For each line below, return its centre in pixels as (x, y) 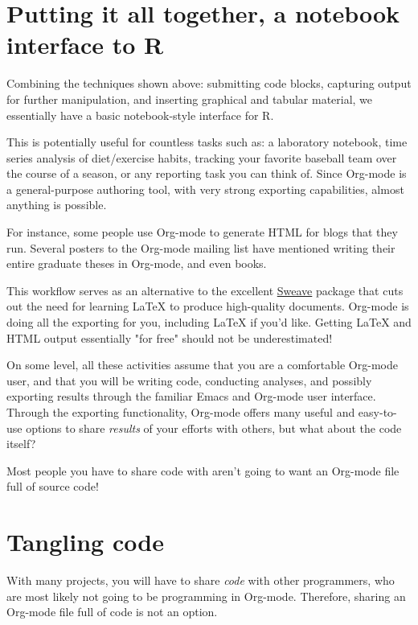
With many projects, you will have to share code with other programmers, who (201, 580)
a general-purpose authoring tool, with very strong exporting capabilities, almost (205, 189)
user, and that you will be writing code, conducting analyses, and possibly (189, 380)
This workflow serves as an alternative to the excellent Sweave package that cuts (205, 290)
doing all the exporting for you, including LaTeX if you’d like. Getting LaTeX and (209, 322)
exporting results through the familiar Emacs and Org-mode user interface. (191, 396)
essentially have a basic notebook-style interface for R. (140, 115)
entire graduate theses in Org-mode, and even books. (137, 263)
